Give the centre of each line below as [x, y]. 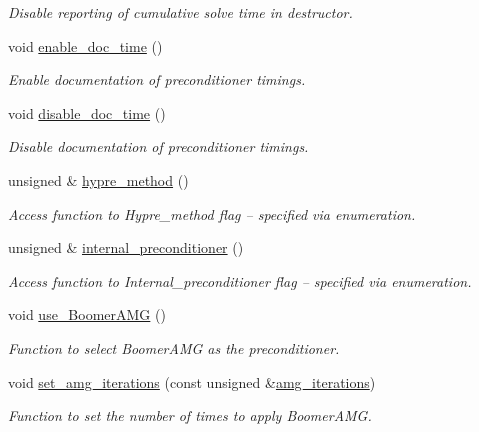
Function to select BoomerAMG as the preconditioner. [174, 347]
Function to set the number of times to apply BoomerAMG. [190, 415]
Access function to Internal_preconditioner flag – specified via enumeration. [240, 280]
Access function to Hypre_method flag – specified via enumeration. [212, 213]
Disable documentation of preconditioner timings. [158, 146]
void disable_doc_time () [87, 112]
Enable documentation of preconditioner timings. [157, 79]
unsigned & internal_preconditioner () [126, 247]
